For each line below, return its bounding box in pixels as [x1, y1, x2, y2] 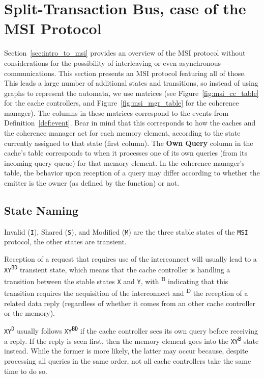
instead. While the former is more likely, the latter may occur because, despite [4, 345, 248, 356]
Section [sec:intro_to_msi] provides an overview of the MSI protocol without [4, 47, 246, 58]
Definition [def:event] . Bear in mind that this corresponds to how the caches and [4, 117, 256, 128]
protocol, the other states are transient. [4, 236, 127, 247]
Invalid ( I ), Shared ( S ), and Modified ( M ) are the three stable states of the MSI [4, 226, 248, 237]
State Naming [4, 203, 78, 218]
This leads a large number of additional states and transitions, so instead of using [4, 78, 258, 88]
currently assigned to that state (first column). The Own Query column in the [4, 137, 253, 148]
